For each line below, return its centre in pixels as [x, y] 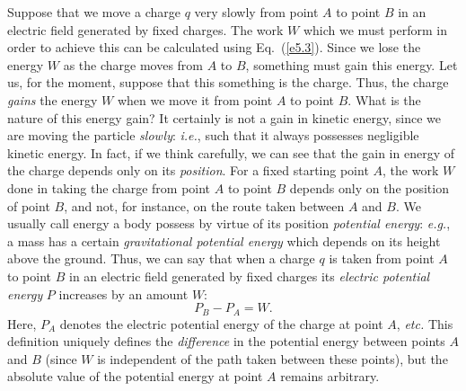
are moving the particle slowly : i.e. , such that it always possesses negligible [213, 135]
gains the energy [53, 99]
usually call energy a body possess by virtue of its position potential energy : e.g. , [229, 223]
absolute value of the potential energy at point [135, 376]
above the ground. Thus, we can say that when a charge [161, 258]
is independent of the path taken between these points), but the [273, 358]
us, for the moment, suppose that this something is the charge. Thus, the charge [228, 82]
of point [29, 205]
